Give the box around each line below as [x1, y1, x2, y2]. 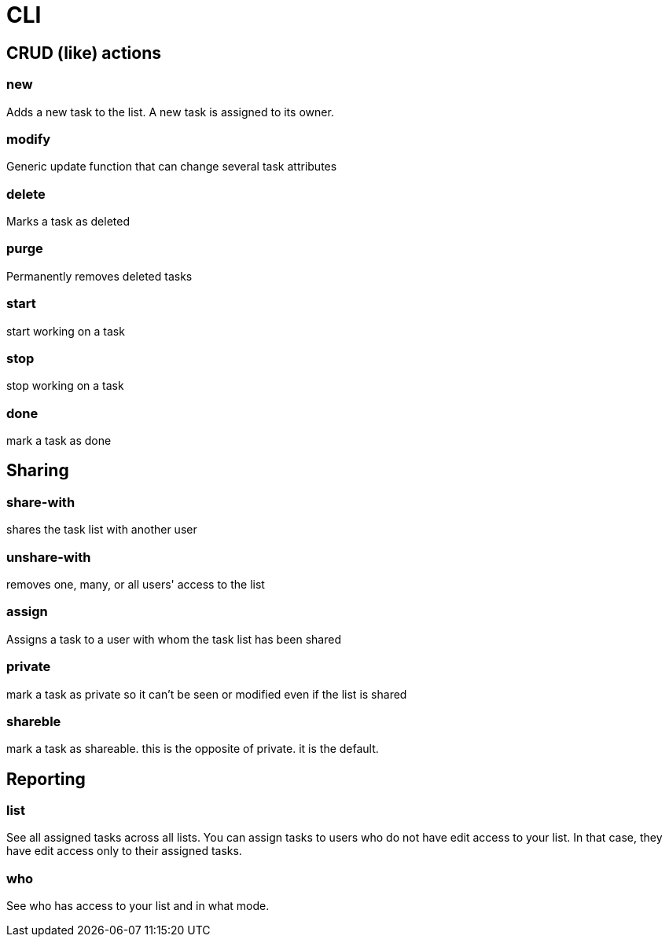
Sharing [6, 460, 69, 481]
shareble [6, 713, 61, 729]
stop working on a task [6, 379, 124, 393]
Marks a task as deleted [6, 215, 130, 229]
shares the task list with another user [6, 523, 197, 537]
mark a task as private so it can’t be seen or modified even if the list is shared [6, 687, 407, 701]
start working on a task [6, 324, 125, 338]
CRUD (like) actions [6, 42, 161, 63]
